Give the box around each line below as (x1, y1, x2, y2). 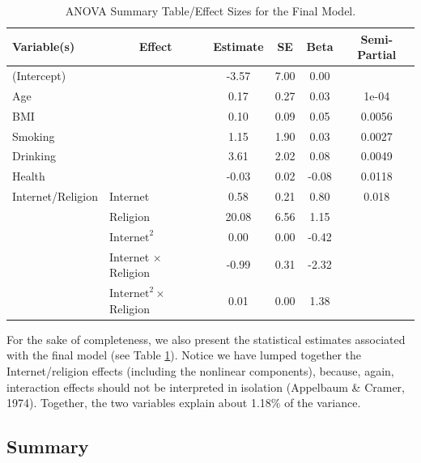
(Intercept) (12, 67, 66, 84)
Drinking (12, 147, 56, 164)
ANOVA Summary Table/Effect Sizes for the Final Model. (65, 2, 356, 19)
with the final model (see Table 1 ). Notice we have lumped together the (6, 346, 361, 363)
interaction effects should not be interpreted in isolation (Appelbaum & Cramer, (6, 378, 405, 395)
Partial (357, 46, 397, 63)
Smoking (12, 127, 55, 144)
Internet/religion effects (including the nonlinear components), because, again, (6, 362, 394, 379)
